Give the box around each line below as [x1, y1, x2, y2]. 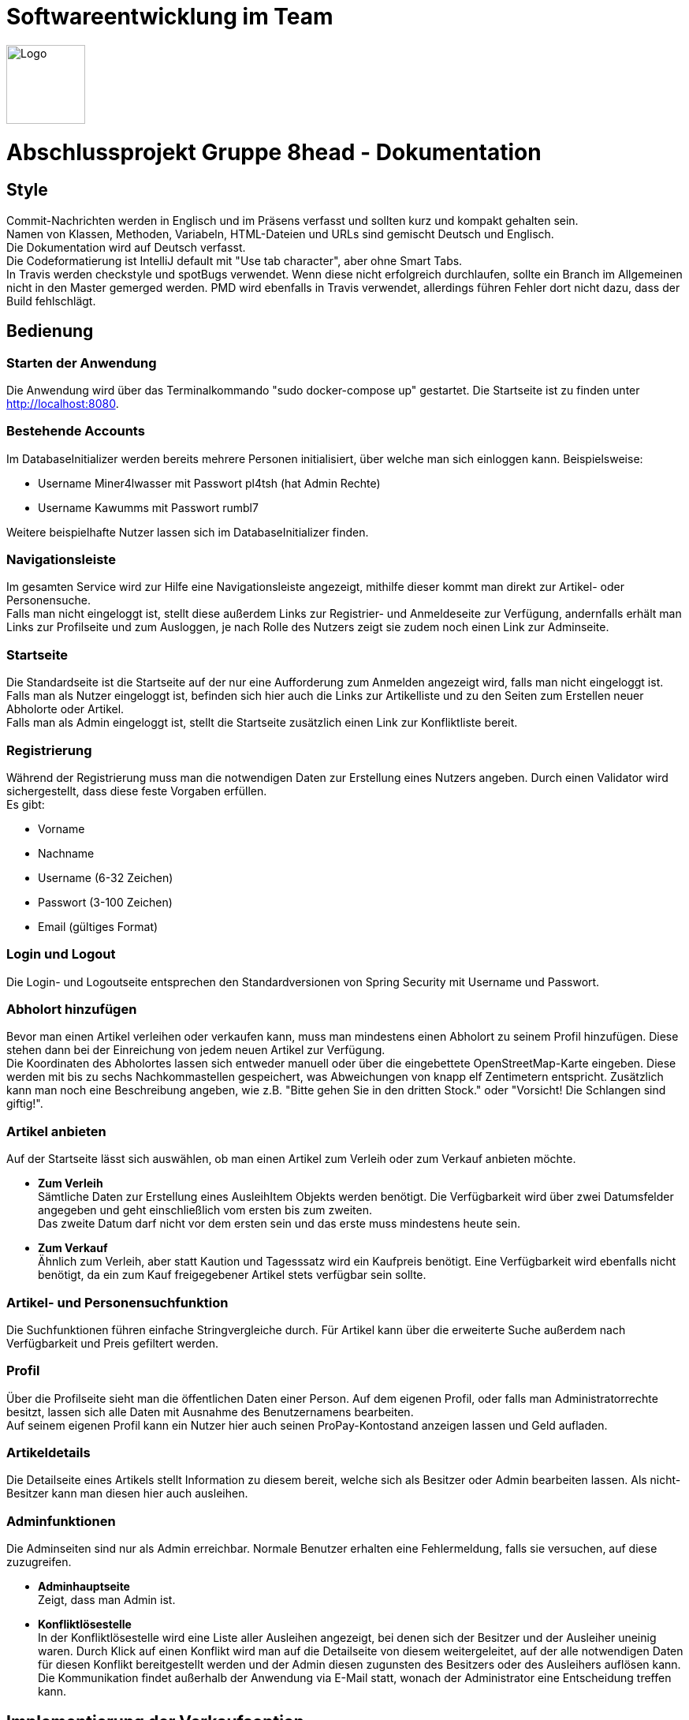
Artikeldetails [6, 1445, 91, 1461]
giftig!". [6, 1097, 43, 1111]
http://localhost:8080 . [6, 396, 119, 410]
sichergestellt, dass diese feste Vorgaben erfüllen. [6, 783, 267, 798]
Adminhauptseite [38, 1580, 130, 1594]
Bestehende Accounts [6, 423, 145, 439]
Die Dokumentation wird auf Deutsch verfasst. [6, 240, 246, 254]
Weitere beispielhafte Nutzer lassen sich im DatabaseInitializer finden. [6, 525, 369, 539]
